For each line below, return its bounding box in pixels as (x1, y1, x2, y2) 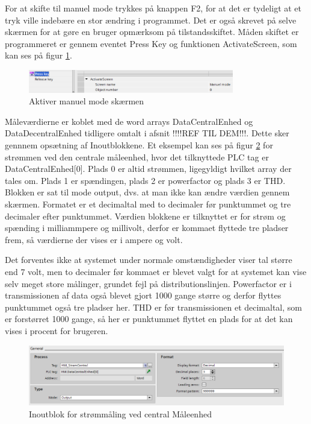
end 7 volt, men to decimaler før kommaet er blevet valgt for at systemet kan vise (5, 265, 307, 277)
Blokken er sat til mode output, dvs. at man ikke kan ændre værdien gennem (5, 186, 290, 198)
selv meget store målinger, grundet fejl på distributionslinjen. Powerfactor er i (5, 277, 292, 290)
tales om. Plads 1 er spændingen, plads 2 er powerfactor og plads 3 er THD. (5, 174, 286, 186)
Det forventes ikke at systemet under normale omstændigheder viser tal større (5, 253, 292, 266)
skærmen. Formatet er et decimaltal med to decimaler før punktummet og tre (5, 198, 291, 210)
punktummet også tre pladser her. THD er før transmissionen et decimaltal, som (5, 300, 302, 313)
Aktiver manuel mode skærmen (29, 95, 144, 107)
